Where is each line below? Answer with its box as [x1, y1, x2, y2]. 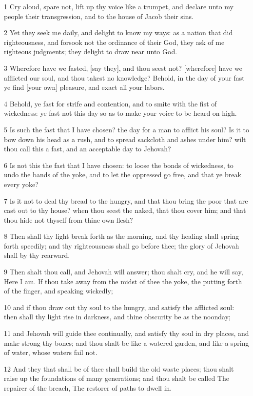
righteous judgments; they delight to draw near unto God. [4, 46, 177, 57]
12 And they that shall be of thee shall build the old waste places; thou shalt [4, 363, 234, 374]
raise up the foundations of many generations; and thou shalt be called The [4, 373, 230, 383]
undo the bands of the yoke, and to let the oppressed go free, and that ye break [4, 169, 241, 180]
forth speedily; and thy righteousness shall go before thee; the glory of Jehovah [4, 240, 239, 250]
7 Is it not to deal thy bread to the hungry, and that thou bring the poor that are [4, 195, 248, 206]
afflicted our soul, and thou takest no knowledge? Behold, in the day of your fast [4, 72, 245, 83]
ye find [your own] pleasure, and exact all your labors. [4, 82, 165, 92]
